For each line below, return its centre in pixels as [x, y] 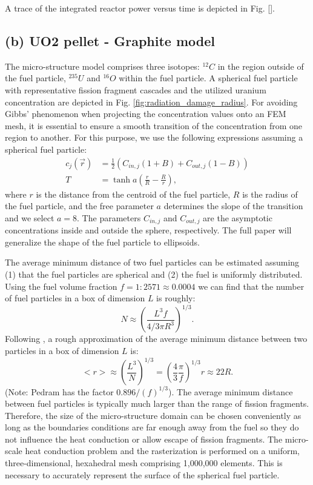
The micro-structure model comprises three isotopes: [102, 66]
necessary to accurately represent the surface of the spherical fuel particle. [142, 474]
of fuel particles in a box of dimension [75, 298]
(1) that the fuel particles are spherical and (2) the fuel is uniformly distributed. [154, 274]
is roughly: [176, 298]
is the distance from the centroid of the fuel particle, [133, 194]
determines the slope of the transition [233, 206]
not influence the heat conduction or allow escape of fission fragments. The [144, 439]
